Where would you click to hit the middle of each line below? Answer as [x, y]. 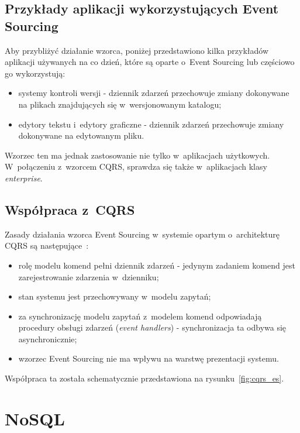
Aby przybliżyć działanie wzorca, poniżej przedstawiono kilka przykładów [137, 50]
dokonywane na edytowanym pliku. [81, 135]
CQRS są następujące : [47, 245]
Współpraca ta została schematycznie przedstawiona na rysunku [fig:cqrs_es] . [144, 378]
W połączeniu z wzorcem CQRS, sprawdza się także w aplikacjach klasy [136, 166]
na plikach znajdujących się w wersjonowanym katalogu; [120, 104]
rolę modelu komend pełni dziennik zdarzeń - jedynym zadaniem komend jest [157, 265]
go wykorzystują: [35, 73]
